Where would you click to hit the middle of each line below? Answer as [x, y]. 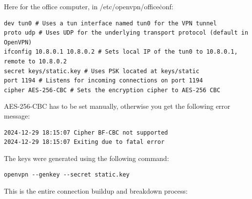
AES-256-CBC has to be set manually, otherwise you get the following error [117, 106]
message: [17, 115]
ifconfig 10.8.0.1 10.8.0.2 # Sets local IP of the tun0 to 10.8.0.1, [121, 52]
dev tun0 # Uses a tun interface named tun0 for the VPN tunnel [110, 23]
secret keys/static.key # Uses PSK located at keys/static [102, 71]
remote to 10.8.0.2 [35, 61]
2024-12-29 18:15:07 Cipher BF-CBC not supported [86, 132]
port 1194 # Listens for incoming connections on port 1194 [104, 81]
